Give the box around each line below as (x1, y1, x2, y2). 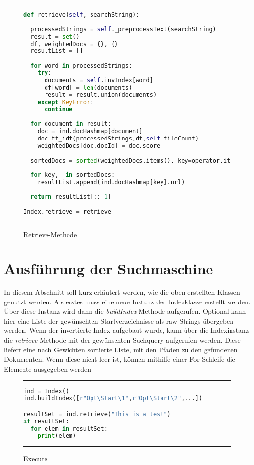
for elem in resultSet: (30, 425, 108, 432)
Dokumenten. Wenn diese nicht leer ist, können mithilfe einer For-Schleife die (4, 354, 235, 364)
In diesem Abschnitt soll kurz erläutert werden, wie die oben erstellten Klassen (4, 287, 240, 297)
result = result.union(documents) (44, 91, 157, 98)
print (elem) (37, 432, 76, 440)
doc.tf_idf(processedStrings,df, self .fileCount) (37, 135, 199, 142)
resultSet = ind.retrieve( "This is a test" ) (23, 410, 171, 418)
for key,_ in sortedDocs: (30, 171, 115, 179)
